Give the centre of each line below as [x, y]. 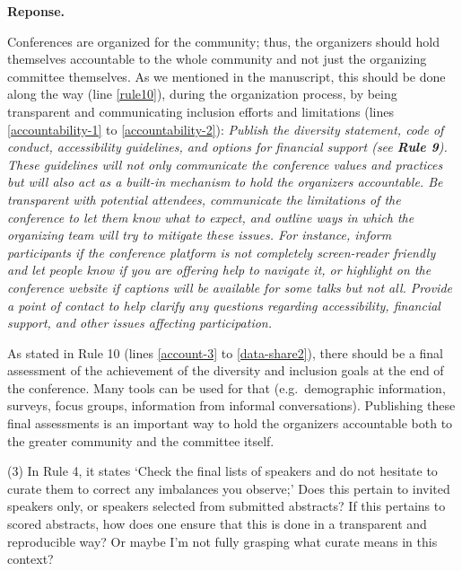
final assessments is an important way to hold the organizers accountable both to [230, 423]
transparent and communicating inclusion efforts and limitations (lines [201, 111]
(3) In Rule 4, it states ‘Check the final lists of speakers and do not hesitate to [222, 471]
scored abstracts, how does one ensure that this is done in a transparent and [217, 524]
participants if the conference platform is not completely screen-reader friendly [222, 252]
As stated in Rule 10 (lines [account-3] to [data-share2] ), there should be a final [226, 352]
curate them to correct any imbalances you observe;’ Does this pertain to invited [229, 488]
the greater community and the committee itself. [141, 440]
